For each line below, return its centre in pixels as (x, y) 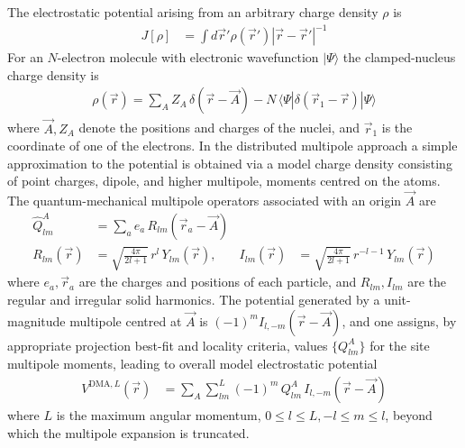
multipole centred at (126, 320)
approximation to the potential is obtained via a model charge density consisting (230, 163)
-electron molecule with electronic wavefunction (188, 57)
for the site (400, 345)
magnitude (36, 320)
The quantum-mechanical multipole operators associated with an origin (205, 201)
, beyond (409, 414)
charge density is (53, 74)
